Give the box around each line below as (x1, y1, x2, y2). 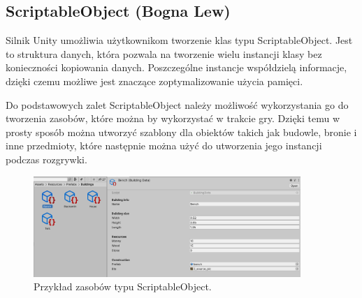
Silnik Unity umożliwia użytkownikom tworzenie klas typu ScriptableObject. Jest (6, 33, 353, 47)
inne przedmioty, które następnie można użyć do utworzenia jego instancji (6, 138, 322, 153)
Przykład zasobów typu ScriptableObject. (34, 279, 212, 294)
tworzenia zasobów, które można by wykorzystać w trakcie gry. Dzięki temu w (6, 111, 340, 126)
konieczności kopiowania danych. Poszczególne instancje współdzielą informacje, (6, 60, 347, 75)
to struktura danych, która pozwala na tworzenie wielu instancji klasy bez (6, 46, 322, 61)
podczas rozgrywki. (6, 151, 87, 166)
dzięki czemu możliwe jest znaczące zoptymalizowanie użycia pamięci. (6, 73, 303, 88)
